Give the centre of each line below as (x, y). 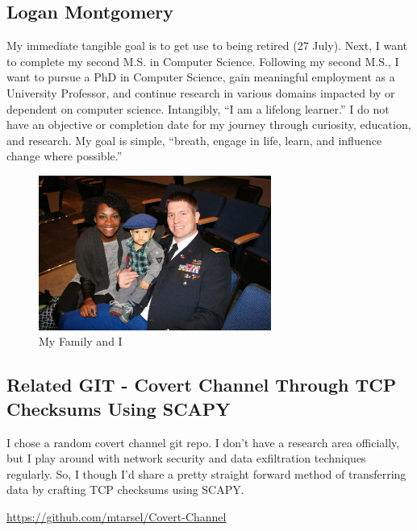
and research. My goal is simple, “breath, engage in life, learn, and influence (194, 140)
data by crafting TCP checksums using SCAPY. (125, 490)
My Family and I (81, 341)
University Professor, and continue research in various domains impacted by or (201, 92)
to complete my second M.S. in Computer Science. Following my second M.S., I (203, 61)
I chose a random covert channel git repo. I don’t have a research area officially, (203, 442)
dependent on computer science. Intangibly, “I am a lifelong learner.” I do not (198, 108)
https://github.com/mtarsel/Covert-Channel (117, 516)
